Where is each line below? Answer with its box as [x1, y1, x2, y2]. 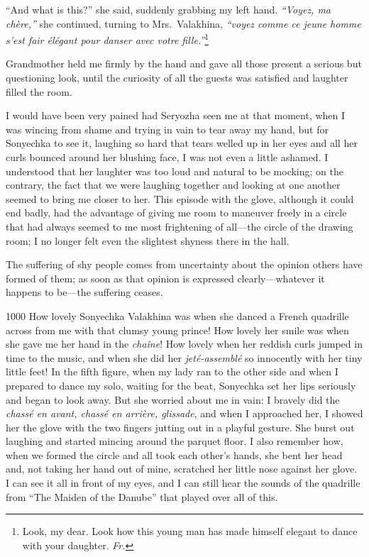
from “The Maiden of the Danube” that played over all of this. [6, 489, 278, 504]
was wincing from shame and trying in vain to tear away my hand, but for [6, 121, 329, 136]
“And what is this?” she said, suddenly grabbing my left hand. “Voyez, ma [6, 2, 331, 16]
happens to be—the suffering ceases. [6, 285, 163, 299]
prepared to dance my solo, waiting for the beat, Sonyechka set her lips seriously [6, 377, 356, 392]
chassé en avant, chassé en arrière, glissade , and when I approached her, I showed [6, 406, 363, 421]
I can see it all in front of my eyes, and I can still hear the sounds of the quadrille [6, 475, 360, 490]
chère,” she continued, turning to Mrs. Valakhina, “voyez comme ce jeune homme [6, 16, 361, 31]
